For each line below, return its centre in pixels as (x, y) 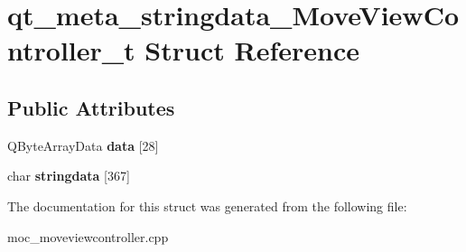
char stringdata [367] (69, 176)
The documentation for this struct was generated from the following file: (207, 205)
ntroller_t (71, 50)
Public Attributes (91, 107)
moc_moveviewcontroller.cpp (88, 236)
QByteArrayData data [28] (83, 145)
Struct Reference (252, 50)
